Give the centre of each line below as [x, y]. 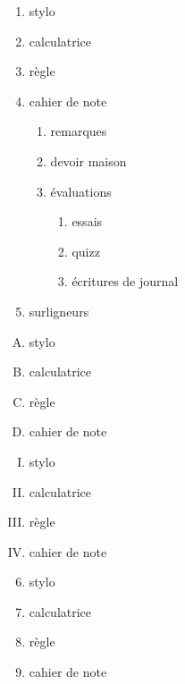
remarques [79, 131]
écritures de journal [125, 281]
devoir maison [88, 160]
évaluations [81, 191]
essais [87, 221]
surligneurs [59, 311]
